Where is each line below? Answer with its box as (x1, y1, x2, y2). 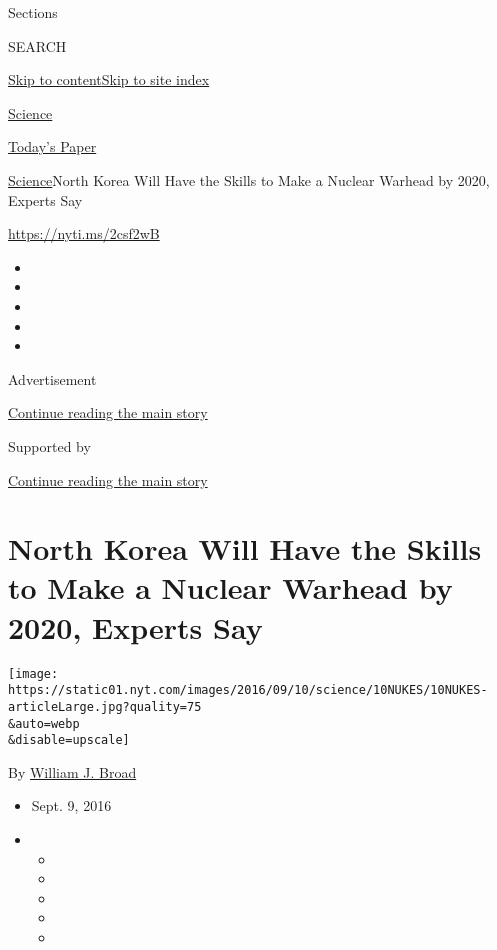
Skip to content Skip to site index (8, 69, 210, 90)
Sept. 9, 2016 (31, 795, 112, 816)
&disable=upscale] (8, 733, 130, 748)
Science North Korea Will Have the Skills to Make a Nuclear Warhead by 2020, (8, 169, 490, 190)
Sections (8, 2, 58, 22)
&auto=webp (8, 716, 80, 731)
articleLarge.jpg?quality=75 (8, 699, 202, 714)
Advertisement (8, 368, 97, 389)
